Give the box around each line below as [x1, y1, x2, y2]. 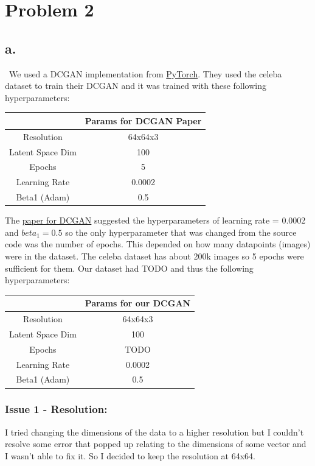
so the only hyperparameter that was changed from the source [65, 225, 297, 238]
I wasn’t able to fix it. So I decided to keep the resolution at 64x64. [5, 449, 256, 462]
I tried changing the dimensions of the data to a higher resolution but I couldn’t [5, 425, 304, 438]
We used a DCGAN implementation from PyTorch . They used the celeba [9, 67, 282, 80]
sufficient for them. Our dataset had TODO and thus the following [5, 261, 254, 274]
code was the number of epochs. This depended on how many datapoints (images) [5, 238, 311, 250]
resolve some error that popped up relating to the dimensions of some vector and [5, 437, 306, 450]
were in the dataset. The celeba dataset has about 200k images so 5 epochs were [5, 249, 304, 262]
